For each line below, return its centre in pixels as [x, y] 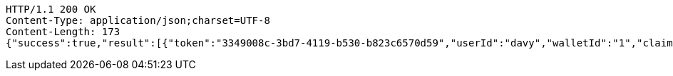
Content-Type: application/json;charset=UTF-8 [138, 20]
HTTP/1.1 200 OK [51, 9]
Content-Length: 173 [63, 32]
